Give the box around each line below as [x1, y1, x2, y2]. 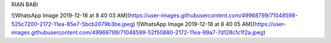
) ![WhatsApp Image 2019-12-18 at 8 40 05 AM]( [132, 20, 255, 27]
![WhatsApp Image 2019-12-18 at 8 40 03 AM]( [11, 12, 130, 19]
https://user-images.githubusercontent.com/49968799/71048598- [129, 12, 298, 19]
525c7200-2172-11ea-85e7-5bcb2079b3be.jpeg [11, 20, 134, 27]
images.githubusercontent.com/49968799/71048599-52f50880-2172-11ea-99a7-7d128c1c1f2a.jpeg [11, 29, 264, 36]
